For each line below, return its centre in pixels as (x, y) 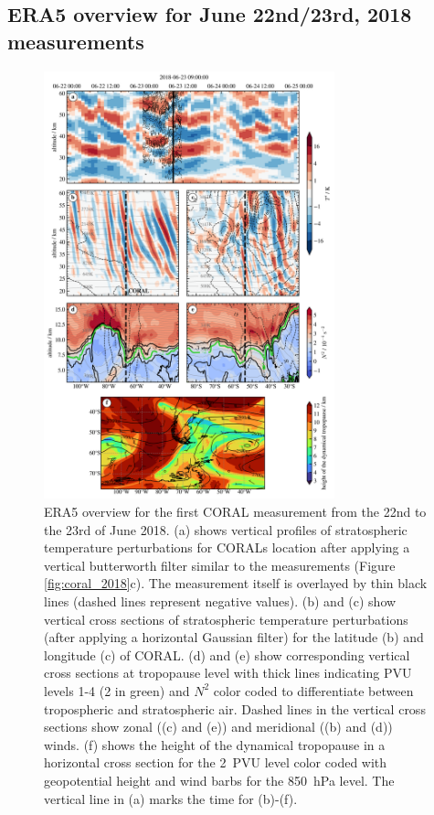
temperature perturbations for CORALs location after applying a (227, 547)
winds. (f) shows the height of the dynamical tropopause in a (215, 744)
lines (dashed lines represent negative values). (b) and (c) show (220, 601)
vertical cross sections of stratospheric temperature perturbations (226, 619)
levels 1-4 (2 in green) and (117, 690)
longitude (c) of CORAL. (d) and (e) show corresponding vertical (227, 654)
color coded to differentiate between (313, 690)
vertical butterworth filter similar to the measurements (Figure (220, 565)
